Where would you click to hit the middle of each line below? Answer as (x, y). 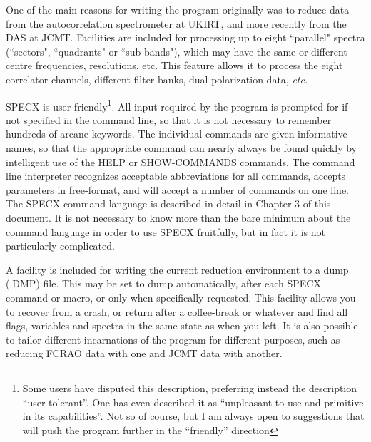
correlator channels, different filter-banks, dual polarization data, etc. (157, 79)
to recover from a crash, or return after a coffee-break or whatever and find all (177, 311)
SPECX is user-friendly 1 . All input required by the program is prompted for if (177, 105)
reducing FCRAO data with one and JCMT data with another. (144, 353)
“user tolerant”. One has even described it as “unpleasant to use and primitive (193, 402)
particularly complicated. (60, 246)
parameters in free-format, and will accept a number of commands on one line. (177, 189)
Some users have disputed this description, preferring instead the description (190, 387)
